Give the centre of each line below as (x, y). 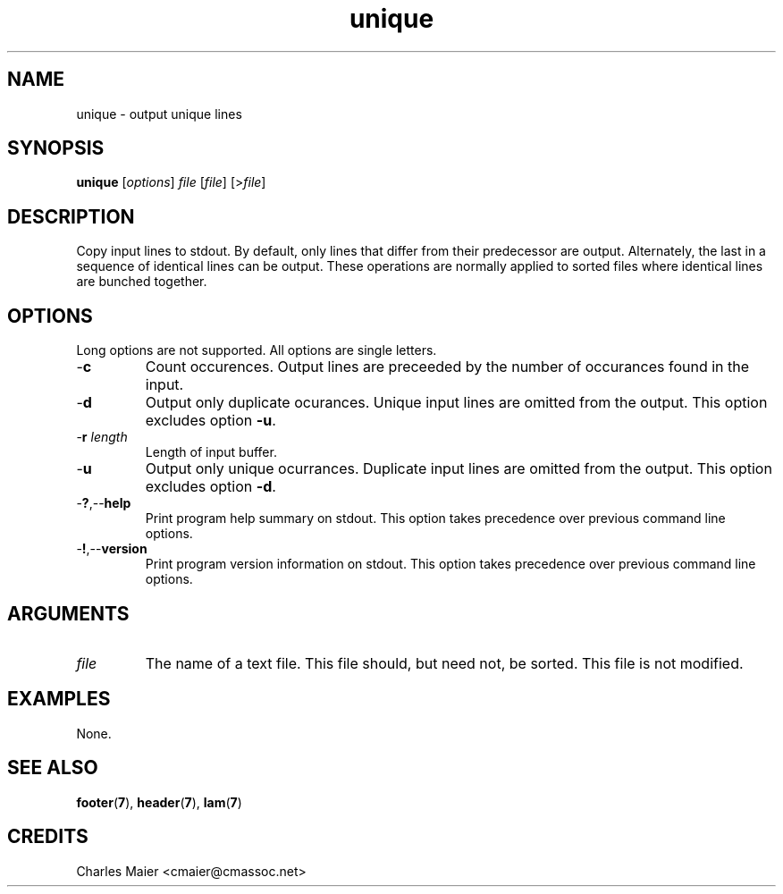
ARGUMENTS (68, 613)
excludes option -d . (210, 487)
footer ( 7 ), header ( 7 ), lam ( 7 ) (159, 802)
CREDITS (48, 837)
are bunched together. (142, 282)
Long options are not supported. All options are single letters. (257, 350)
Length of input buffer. (211, 452)
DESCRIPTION (71, 216)
